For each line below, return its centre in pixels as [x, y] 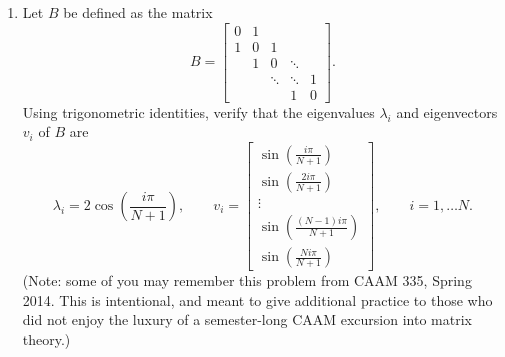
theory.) [46, 338]
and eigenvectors [447, 111]
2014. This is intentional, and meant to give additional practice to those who [257, 299]
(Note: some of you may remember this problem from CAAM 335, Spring [247, 280]
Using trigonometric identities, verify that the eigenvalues [198, 111]
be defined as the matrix [138, 12]
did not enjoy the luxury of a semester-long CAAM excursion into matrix [247, 319]
